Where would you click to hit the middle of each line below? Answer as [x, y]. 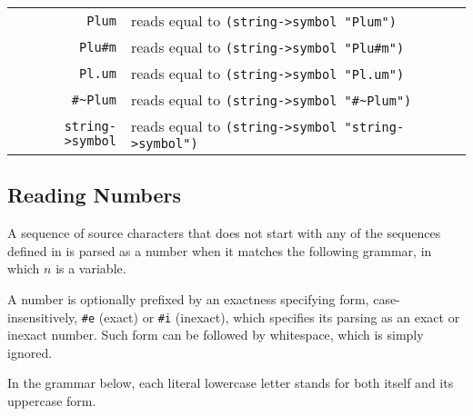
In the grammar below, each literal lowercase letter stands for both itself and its [231, 383]
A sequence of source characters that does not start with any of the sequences [224, 233]
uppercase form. [52, 401]
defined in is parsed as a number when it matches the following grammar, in [220, 250]
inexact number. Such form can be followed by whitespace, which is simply [216, 335]
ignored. [30, 352]
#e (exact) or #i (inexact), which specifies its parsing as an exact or [271, 317]
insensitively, [43, 317]
